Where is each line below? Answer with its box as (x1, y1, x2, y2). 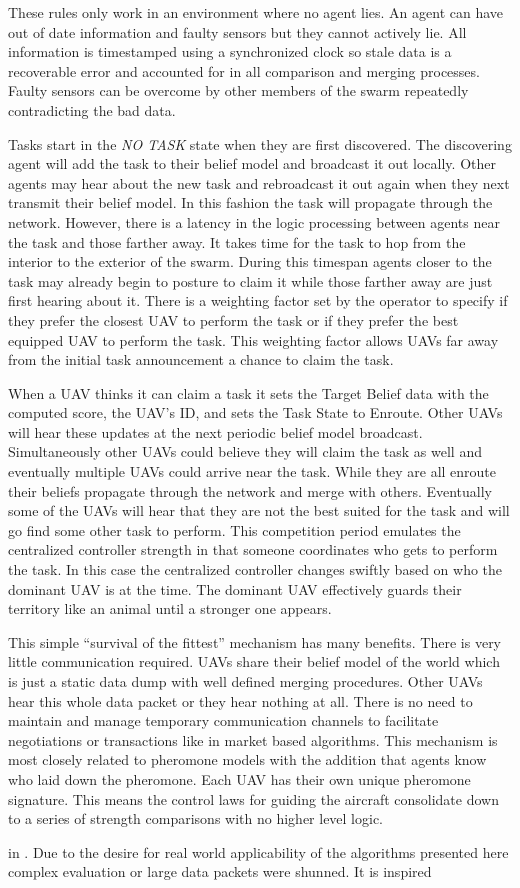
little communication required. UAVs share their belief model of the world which (8, 651, 500, 672)
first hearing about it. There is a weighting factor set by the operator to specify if (8, 290, 508, 311)
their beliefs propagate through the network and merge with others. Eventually (8, 480, 493, 501)
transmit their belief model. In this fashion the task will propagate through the (8, 192, 493, 213)
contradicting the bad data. (8, 99, 176, 120)
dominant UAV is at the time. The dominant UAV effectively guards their (8, 578, 462, 599)
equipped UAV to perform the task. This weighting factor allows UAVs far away (8, 329, 499, 350)
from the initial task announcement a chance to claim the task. (8, 349, 394, 370)
